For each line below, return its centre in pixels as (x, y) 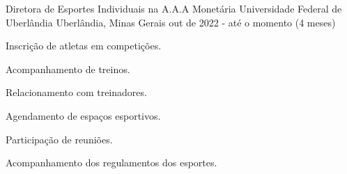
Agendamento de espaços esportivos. (83, 115)
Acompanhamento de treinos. (68, 69)
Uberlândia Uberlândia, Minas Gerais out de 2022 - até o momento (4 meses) (171, 22)
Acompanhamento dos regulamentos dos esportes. (111, 163)
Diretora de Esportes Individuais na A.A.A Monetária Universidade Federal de (174, 8)
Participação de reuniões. (59, 139)
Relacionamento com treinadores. (76, 92)
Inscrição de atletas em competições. (84, 46)
